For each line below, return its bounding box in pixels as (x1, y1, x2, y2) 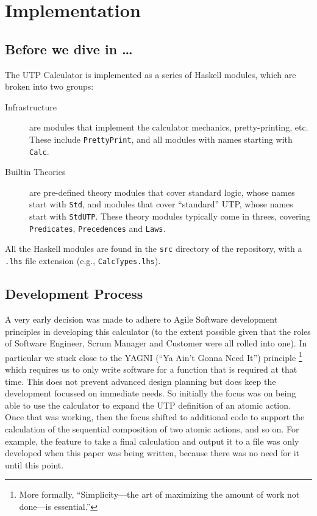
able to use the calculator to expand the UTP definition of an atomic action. (5, 398, 291, 411)
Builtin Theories (5, 165, 66, 178)
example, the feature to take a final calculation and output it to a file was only (5, 434, 299, 447)
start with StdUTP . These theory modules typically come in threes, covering (29, 210, 311, 223)
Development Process (5, 284, 143, 303)
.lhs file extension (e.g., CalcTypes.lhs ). (5, 254, 161, 267)
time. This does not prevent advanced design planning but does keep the (5, 374, 276, 387)
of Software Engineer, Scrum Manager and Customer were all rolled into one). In (5, 337, 307, 349)
